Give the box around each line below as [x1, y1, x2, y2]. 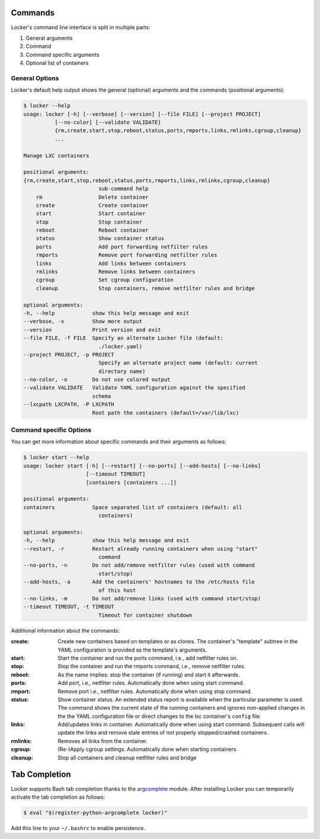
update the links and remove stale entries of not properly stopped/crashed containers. [57, 729, 268, 736]
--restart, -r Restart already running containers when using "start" [23, 545, 258, 552]
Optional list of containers [25, 59, 89, 66]
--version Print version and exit [23, 326, 161, 333]
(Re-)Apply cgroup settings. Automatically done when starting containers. [57, 746, 238, 753]
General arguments [25, 34, 73, 42]
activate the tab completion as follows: [11, 793, 105, 800]
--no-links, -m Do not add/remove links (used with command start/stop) [23, 595, 261, 602]
